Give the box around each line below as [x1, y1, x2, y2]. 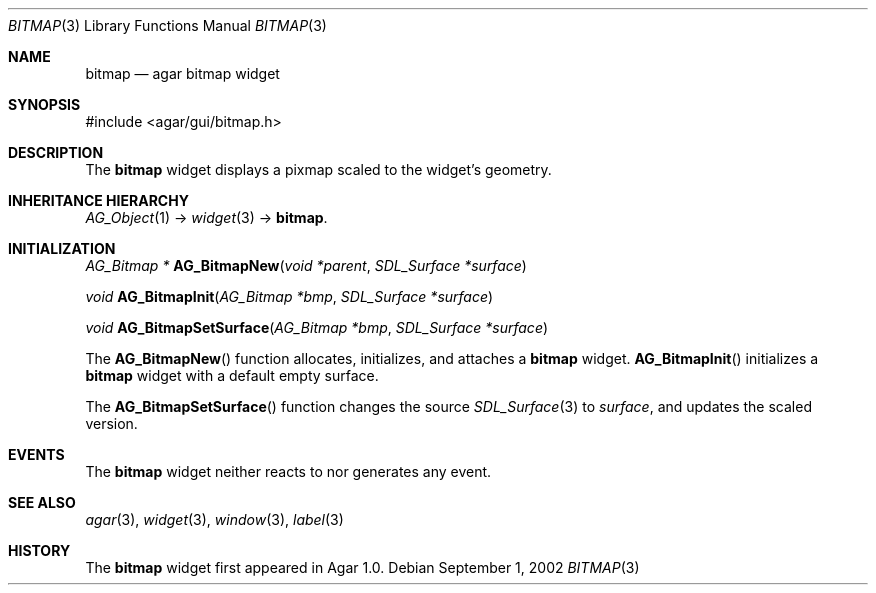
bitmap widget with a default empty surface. [85, 367, 379, 384]
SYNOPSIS [8, 96, 81, 113]
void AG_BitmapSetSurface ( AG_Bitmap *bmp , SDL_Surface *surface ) [85, 319, 549, 336]
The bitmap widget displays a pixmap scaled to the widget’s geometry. [85, 161, 552, 178]
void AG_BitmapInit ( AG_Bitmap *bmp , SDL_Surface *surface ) [85, 288, 494, 305]
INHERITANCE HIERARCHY [8, 192, 189, 209]
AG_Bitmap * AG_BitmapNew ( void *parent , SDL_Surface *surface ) [85, 257, 527, 274]
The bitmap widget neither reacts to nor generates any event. [85, 463, 492, 480]
